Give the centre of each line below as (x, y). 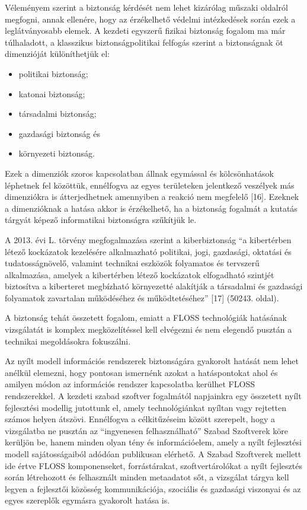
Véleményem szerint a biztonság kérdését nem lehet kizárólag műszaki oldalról (146, 7)
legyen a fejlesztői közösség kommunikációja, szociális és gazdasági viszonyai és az (153, 488)
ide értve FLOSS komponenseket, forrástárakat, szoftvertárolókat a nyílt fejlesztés (153, 465)
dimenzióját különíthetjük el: (57, 54)
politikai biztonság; (53, 73)
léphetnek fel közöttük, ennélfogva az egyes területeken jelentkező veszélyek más (150, 185)
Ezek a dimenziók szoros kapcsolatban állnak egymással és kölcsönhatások (139, 173)
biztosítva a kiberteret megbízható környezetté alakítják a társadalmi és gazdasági (154, 286)
